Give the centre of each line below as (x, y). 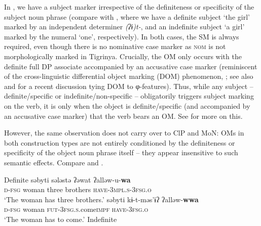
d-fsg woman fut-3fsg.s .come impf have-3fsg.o (76, 209)
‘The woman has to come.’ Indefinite (61, 219)
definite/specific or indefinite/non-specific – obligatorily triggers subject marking (129, 96)
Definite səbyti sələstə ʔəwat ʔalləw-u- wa (67, 179)
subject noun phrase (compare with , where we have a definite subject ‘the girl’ (127, 16)
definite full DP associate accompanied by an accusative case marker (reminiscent (131, 66)
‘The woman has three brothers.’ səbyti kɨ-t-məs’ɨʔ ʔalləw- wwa (101, 199)
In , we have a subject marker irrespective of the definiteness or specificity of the (129, 7)
